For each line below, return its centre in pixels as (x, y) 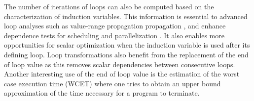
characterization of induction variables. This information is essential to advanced (126, 16)
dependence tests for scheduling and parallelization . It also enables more (114, 35)
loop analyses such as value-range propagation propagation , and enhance (115, 26)
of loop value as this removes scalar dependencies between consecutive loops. (120, 64)
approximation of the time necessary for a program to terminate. (102, 93)
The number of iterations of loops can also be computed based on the (109, 6)
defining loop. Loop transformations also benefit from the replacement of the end (126, 54)
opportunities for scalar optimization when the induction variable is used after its (127, 45)
